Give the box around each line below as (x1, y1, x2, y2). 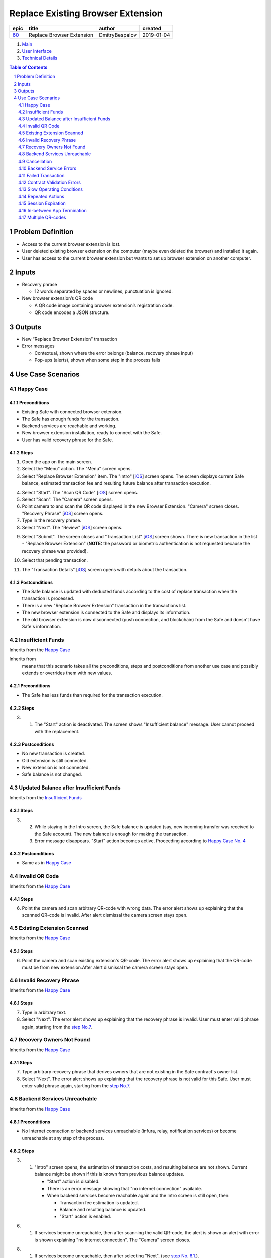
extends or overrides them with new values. (22, 670, 112, 676)
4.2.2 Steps (9, 705, 35, 711)
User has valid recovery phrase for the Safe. (22, 437, 113, 443)
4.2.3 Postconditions (9, 741, 54, 747)
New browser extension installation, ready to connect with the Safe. (22, 430, 162, 436)
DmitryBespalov (98, 31, 137, 38)
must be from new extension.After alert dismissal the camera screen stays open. (22, 964, 188, 971)
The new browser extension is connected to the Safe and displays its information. (22, 609, 191, 616)
